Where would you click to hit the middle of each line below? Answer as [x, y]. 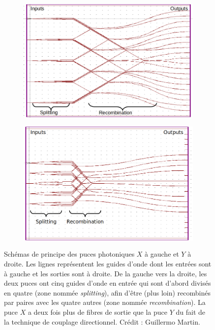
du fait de [191, 312]
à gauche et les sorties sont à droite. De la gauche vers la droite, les [106, 273]
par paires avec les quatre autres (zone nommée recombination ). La [105, 302]
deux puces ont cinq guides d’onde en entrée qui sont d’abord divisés [107, 283]
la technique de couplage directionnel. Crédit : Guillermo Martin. [102, 321]
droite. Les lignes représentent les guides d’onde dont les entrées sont [108, 263]
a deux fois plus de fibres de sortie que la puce [98, 312]
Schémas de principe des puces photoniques [69, 254]
